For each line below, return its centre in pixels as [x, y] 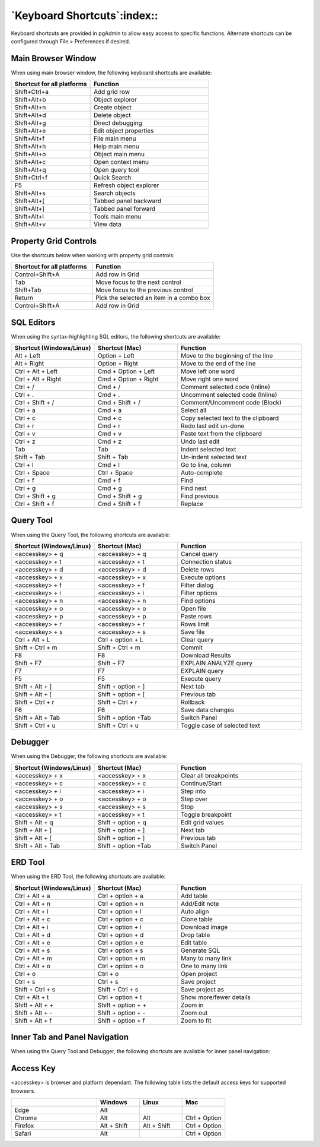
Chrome [26, 1118]
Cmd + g [110, 488]
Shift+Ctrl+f [31, 178]
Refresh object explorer [126, 185]
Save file [193, 631]
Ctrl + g [25, 488]
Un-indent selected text [214, 457]
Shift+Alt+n [30, 108]
